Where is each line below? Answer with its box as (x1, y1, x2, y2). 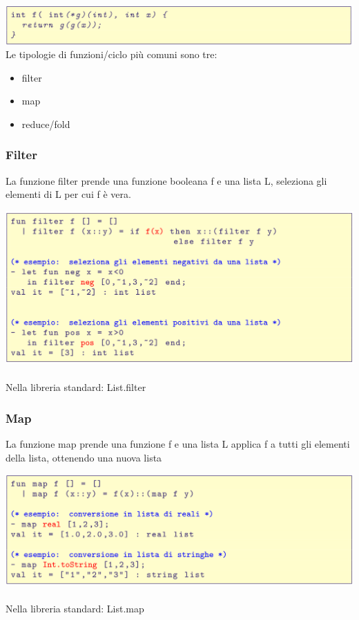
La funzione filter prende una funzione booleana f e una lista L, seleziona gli (6, 173, 327, 188)
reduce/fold (21, 116, 70, 131)
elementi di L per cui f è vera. (6, 187, 131, 201)
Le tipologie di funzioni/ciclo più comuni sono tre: (6, 47, 217, 62)
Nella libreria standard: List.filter (6, 380, 146, 394)
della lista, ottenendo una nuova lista (6, 450, 162, 464)
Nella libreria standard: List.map (6, 601, 144, 616)
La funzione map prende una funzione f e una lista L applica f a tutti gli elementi (6, 436, 350, 450)
